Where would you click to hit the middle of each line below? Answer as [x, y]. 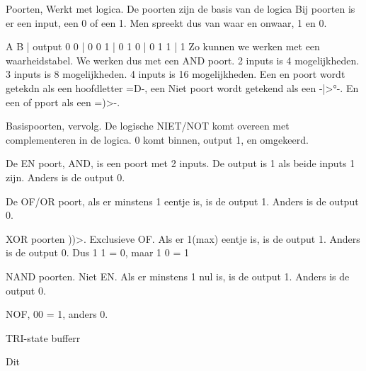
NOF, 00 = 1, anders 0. [57, 314]
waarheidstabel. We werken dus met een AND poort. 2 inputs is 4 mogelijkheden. [183, 60]
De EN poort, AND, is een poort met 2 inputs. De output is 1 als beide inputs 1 [181, 163]
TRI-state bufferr [43, 337]
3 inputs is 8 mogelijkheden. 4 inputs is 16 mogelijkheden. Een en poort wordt [176, 74]
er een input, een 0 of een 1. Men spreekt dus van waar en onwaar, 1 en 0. [166, 22]
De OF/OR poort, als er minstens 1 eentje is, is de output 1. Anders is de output [182, 201]
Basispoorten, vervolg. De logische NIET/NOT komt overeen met [148, 126]
